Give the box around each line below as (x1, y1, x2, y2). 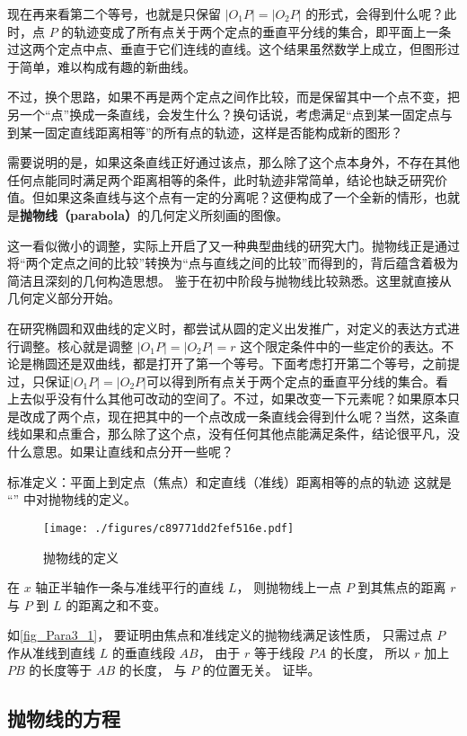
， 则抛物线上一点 (236, 578, 342, 597)
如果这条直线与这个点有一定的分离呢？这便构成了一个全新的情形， (44, 188, 435, 207)
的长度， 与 (119, 661, 187, 679)
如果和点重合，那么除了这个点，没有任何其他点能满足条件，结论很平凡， (19, 424, 447, 443)
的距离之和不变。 (66, 595, 167, 614)
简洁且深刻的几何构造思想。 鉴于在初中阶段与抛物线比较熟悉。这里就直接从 (7, 270, 452, 289)
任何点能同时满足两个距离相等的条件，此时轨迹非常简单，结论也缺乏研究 (7, 170, 435, 189)
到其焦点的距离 (357, 578, 446, 597)
